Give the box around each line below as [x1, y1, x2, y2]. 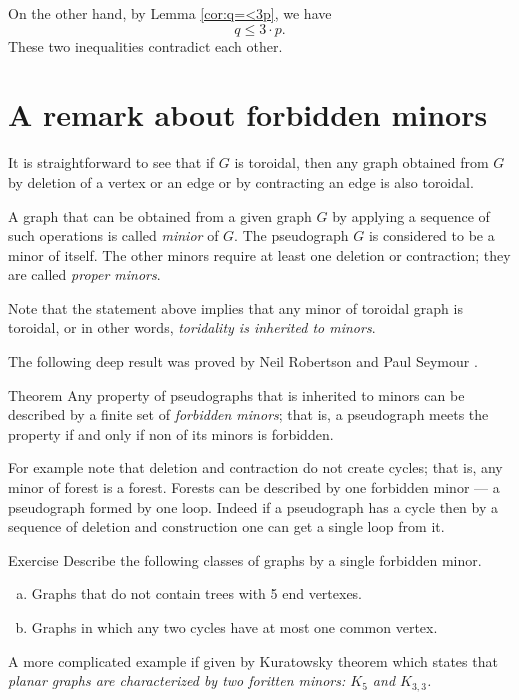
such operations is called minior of [8, 225, 219, 246]
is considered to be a [368, 225, 495, 246]
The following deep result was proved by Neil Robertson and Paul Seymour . [8, 351, 478, 372]
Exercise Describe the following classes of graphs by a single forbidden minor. [8, 549, 482, 570]
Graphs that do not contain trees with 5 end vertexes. [31, 583, 363, 604]
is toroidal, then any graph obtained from [234, 152, 489, 173]
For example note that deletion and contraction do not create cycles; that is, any [8, 457, 503, 478]
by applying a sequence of [332, 205, 490, 226]
